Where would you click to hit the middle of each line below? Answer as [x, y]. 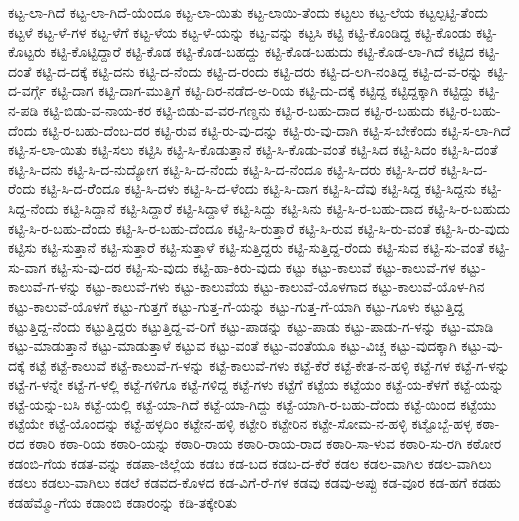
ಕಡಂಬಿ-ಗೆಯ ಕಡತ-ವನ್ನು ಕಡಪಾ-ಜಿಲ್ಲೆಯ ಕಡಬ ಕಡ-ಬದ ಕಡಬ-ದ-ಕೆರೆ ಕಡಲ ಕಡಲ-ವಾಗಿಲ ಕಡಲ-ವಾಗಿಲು [250, 462]
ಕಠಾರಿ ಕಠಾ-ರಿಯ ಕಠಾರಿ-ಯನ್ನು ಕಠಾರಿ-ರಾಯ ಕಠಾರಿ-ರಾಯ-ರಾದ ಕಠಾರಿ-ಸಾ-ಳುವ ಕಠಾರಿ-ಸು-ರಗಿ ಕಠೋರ [265, 443]
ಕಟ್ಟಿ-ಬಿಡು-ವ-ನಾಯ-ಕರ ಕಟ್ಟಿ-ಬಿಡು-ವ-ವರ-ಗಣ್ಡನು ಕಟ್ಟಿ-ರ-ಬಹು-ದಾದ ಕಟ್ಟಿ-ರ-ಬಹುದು [238, 109]
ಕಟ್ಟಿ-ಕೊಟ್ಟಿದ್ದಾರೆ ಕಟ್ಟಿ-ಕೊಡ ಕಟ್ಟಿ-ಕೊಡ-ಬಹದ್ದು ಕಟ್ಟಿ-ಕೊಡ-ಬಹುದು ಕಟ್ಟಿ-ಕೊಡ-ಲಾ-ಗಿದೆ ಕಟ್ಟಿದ [262, 51]
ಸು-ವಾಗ [27, 266]
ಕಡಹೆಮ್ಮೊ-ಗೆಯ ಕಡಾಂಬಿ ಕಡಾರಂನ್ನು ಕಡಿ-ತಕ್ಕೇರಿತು [122, 501]
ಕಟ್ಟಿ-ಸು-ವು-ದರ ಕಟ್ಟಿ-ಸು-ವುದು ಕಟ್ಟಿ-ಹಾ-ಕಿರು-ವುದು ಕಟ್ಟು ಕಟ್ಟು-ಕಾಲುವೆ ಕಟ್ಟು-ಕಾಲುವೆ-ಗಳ [253, 266]
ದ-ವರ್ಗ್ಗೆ [27, 90]
